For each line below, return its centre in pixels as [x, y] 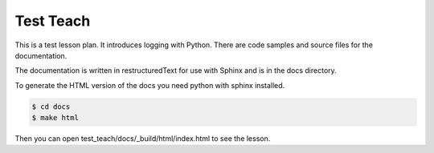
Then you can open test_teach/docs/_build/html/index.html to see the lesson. [143, 139]
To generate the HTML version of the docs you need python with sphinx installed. [150, 85]
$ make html [55, 118]
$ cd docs [51, 107]
